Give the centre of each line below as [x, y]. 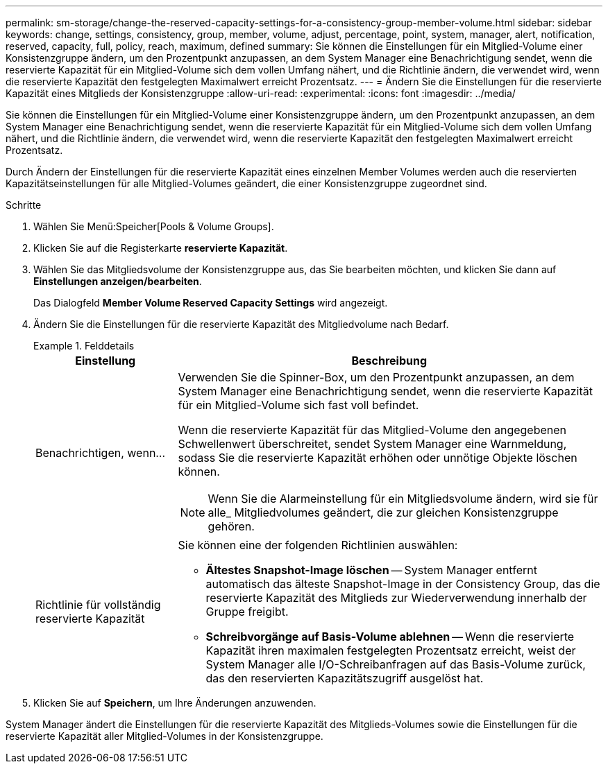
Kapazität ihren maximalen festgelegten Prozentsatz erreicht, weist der [391, 650]
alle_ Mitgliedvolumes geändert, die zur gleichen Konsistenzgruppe [383, 512]
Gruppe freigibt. [247, 612]
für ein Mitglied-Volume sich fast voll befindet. [298, 405]
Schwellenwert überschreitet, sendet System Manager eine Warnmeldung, [372, 444]
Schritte [24, 205]
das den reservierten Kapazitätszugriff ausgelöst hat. [345, 678]
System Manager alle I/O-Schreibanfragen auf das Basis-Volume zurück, [396, 664]
